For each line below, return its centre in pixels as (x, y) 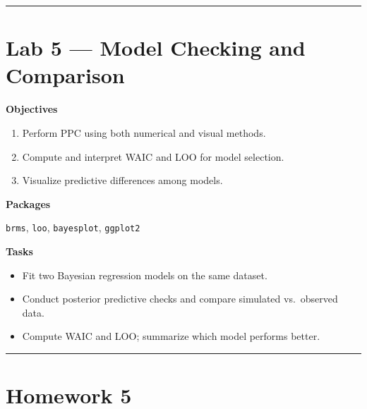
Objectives (32, 109)
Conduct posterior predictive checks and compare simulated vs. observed (180, 299)
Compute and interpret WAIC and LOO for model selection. (153, 156)
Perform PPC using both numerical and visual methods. (144, 132)
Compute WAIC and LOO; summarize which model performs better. (171, 336)
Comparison (65, 75)
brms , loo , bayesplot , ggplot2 (73, 227)
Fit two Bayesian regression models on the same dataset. (145, 275)
